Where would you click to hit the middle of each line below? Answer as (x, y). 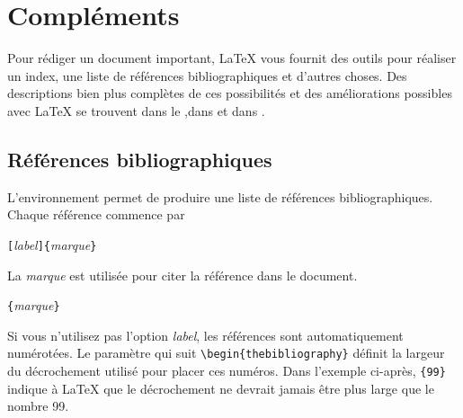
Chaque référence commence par (96, 214)
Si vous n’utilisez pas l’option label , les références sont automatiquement (205, 335)
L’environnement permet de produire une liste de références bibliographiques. (220, 196)
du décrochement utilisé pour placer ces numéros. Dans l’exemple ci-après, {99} (227, 371)
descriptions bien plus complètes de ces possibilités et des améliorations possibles (230, 93)
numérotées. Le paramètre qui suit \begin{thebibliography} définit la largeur (226, 353)
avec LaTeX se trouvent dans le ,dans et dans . (136, 110)
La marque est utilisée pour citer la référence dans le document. (183, 275)
